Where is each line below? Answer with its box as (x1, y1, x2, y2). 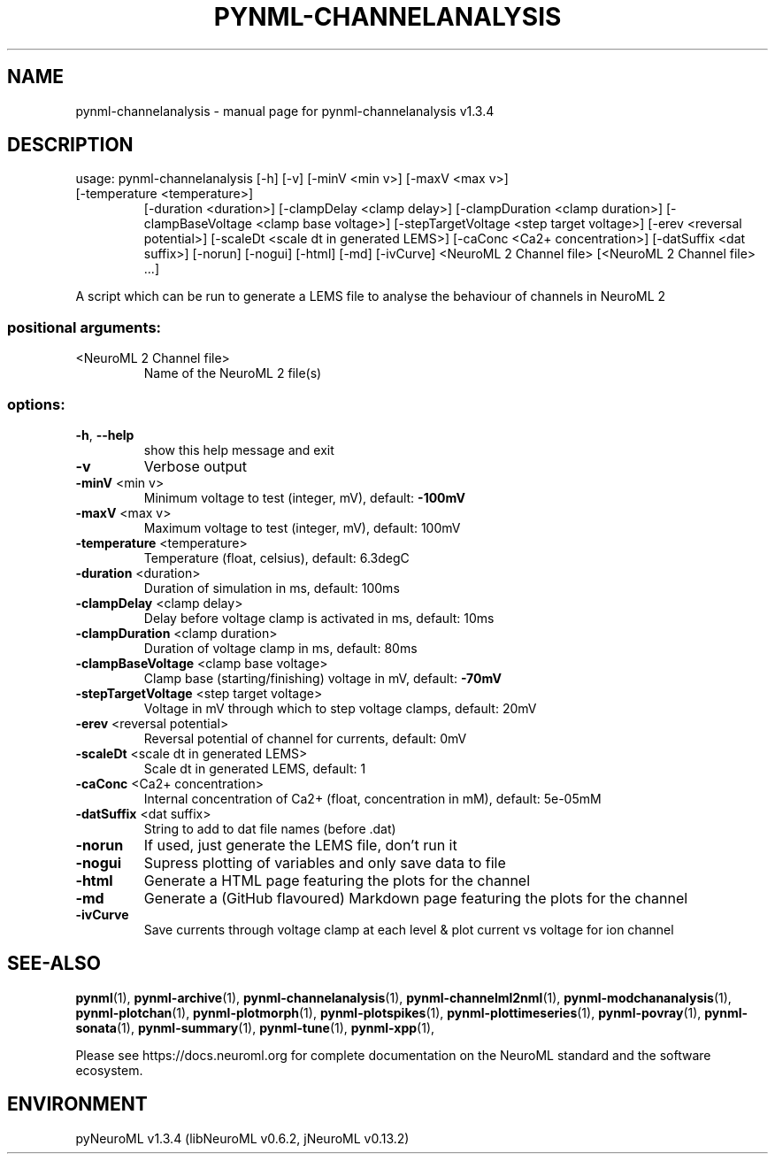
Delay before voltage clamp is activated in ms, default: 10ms (143, 610, 495, 626)
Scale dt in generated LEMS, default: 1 (143, 760, 366, 776)
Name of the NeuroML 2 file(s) (143, 365, 322, 381)
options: (7, 395, 65, 413)
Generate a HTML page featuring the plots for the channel (143, 871, 531, 889)
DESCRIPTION (7, 134, 134, 157)
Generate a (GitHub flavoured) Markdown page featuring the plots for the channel (143, 888, 688, 907)
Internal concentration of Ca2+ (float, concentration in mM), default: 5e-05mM (143, 790, 602, 806)
